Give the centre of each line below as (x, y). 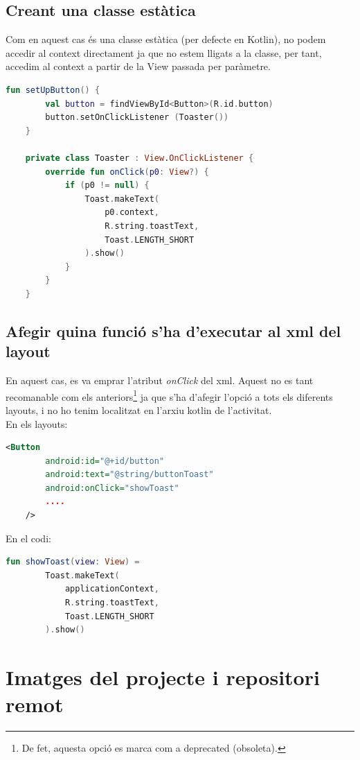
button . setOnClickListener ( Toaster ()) (137, 118)
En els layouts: (37, 423)
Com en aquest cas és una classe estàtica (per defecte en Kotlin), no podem (166, 39)
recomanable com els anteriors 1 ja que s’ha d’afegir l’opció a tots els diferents (169, 395)
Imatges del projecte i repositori (163, 677)
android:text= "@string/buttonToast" (129, 475)
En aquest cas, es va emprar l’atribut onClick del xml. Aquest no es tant (160, 380)
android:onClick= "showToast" (112, 488)
